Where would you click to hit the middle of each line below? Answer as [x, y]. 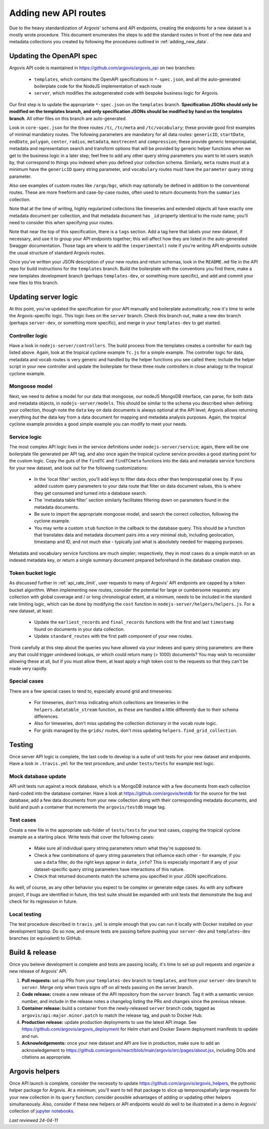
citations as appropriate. [47, 1057]
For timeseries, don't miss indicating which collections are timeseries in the [111, 703]
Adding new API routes [58, 13]
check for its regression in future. [43, 901]
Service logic [25, 437]
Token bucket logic [33, 573]
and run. [30, 1036]
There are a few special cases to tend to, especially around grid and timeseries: [91, 691]
